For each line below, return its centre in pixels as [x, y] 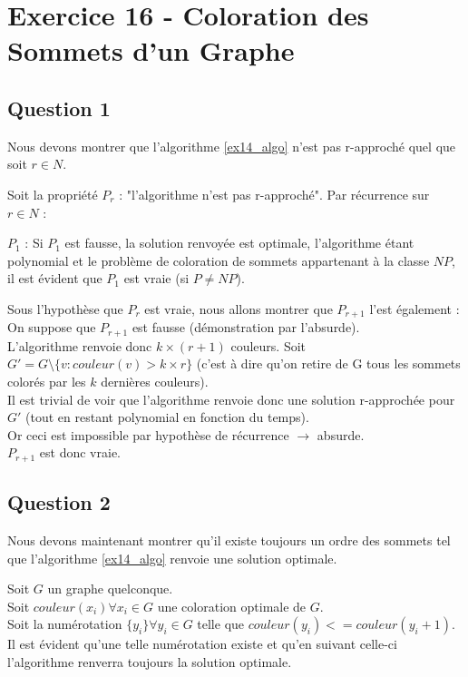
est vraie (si [156, 278]
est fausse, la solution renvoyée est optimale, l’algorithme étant [239, 243]
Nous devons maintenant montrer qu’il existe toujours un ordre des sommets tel [229, 540]
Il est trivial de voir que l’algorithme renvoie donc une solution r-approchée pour [231, 399]
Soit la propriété [53, 194]
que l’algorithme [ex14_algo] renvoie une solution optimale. [172, 558]
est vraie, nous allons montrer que [239, 308]
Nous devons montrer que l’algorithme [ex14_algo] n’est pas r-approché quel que [232, 146]
